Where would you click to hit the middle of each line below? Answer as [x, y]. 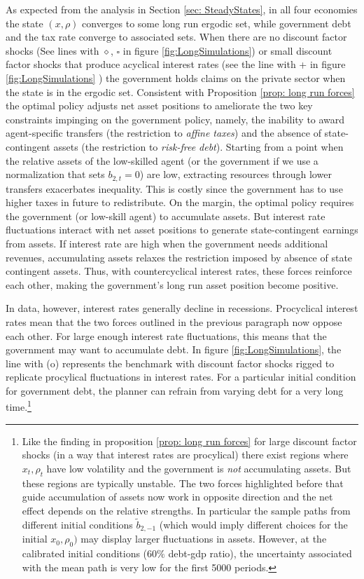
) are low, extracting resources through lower [236, 174]
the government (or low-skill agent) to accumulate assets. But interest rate [166, 216]
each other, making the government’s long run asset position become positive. [172, 284]
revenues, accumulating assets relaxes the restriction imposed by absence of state [179, 257]
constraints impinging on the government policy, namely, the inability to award [175, 119]
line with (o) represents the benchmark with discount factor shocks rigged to [170, 363]
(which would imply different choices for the [253, 524]
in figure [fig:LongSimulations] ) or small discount [227, 50]
